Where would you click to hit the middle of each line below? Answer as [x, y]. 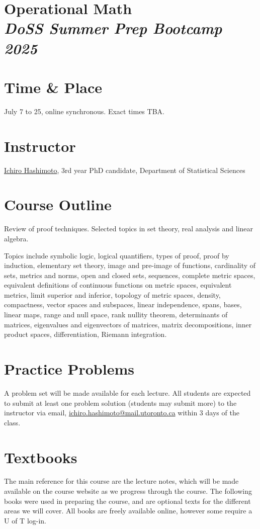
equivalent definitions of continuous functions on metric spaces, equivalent [118, 285]
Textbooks [41, 457]
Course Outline [58, 204]
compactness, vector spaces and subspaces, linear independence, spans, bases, [123, 304]
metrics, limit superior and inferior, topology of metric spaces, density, [112, 294]
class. [12, 422]
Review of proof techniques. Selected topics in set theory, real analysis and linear [129, 229]
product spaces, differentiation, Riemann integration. [85, 334]
